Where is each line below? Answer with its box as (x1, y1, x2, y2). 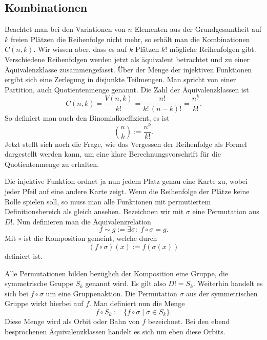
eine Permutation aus (192, 206, 259, 217)
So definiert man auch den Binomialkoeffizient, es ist (5, 112, 170, 123)
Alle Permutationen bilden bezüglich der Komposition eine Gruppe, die (5, 268, 229, 278)
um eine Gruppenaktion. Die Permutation (46, 288, 177, 298)
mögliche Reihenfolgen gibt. (169, 44, 256, 54)
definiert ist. (5, 250, 43, 261)
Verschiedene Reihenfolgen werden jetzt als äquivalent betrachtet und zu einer (5, 53, 250, 64)
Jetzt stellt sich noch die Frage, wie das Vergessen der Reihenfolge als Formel (5, 138, 247, 149)
